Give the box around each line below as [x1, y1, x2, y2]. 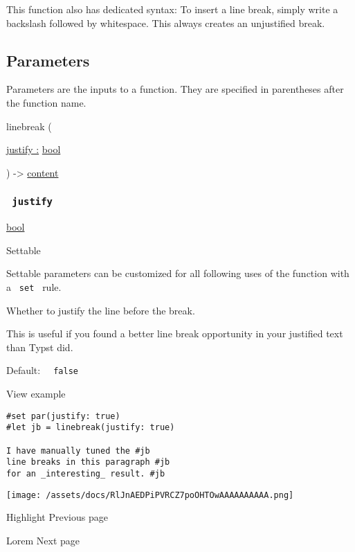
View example [6, 386, 66, 401]
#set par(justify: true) [6, 411, 120, 421]
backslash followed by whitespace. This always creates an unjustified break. [6, 15, 325, 30]
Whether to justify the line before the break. [6, 303, 195, 317]
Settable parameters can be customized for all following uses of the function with [6, 266, 349, 281]
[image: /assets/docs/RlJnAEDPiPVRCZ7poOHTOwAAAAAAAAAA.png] [6, 490, 294, 500]
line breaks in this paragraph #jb [6, 457, 170, 468]
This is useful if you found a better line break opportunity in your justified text [6, 326, 343, 341]
